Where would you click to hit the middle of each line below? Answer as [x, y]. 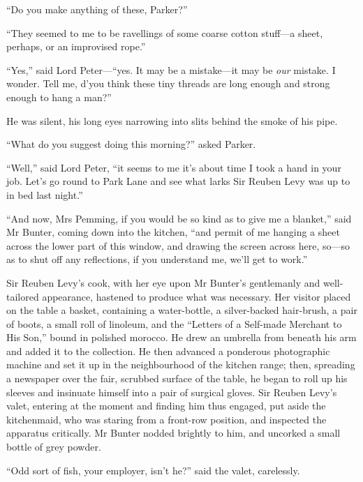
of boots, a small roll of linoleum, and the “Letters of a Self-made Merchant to [174, 323]
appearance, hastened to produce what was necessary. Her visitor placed [197, 296]
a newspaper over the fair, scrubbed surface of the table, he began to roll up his [177, 378]
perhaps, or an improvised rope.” [76, 46]
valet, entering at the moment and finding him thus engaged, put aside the [166, 406]
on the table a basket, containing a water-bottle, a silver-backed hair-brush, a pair [182, 310]
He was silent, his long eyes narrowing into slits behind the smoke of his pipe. [172, 120]
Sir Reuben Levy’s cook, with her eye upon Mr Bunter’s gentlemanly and [163, 282]
